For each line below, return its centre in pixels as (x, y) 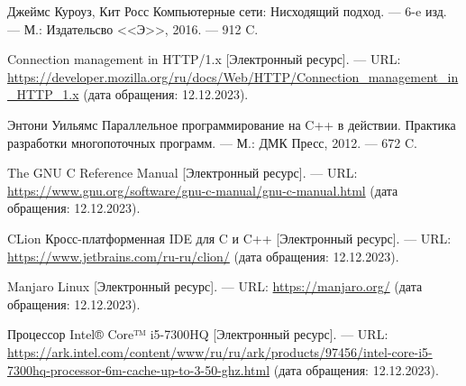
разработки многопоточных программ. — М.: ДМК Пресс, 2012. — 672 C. (213, 142)
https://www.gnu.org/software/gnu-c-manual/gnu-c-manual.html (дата (203, 190)
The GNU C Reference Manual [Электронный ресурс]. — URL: (183, 173)
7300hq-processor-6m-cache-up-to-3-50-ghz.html (139, 369)
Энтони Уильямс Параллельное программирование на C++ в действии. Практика (232, 124)
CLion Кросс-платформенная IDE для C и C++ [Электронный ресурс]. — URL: (229, 238)
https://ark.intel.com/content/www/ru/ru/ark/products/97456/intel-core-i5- (220, 351)
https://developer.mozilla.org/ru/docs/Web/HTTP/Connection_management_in (233, 76)
